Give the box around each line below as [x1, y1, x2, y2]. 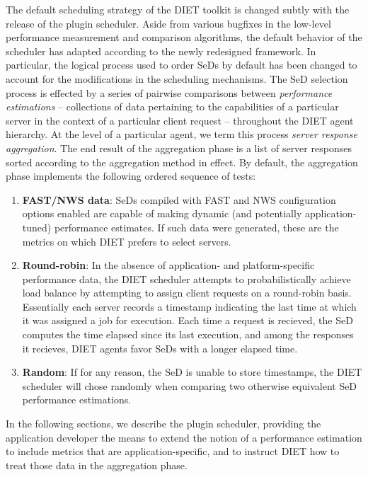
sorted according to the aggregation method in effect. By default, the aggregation [6, 154, 358, 169]
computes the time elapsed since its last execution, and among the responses [22, 327, 354, 342]
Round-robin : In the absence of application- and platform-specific [22, 258, 315, 272]
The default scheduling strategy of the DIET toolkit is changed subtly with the [6, 2, 350, 16]
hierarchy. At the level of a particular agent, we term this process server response [6, 127, 357, 142]
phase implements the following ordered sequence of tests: [6, 168, 256, 183]
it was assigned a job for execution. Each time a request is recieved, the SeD [22, 313, 353, 328]
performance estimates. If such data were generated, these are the [54, 219, 339, 234]
